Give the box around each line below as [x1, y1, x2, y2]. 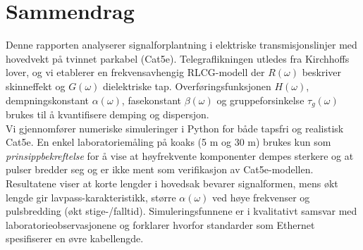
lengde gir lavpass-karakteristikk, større [6, 189, 176, 204]
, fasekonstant [121, 92, 181, 107]
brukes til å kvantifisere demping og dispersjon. [6, 106, 209, 121]
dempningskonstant [6, 92, 90, 107]
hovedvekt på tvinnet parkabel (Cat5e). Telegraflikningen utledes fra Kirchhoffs [6, 51, 350, 65]
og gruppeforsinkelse [216, 92, 304, 107]
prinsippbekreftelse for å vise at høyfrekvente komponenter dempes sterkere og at [6, 148, 354, 163]
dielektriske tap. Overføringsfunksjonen [102, 78, 271, 93]
